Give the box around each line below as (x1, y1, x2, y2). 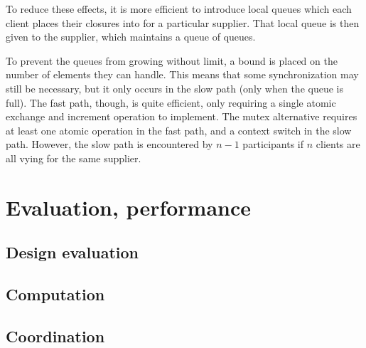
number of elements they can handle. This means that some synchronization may (6, 67, 359, 82)
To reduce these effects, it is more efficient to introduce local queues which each (6, 1, 352, 16)
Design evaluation (6, 241, 139, 263)
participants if (242, 137, 304, 152)
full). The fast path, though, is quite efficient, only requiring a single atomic (6, 95, 336, 110)
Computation (6, 283, 105, 305)
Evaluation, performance (6, 192, 252, 221)
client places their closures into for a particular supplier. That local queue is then (6, 15, 360, 30)
